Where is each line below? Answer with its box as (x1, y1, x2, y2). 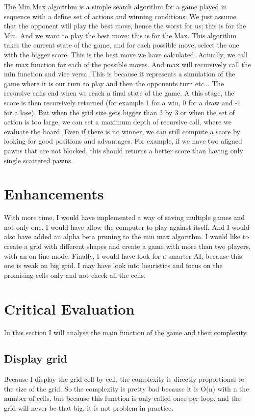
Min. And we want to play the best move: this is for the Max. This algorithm (4, 30, 237, 40)
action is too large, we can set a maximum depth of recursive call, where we (4, 117, 231, 127)
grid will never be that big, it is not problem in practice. (4, 403, 174, 413)
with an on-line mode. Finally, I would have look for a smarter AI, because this (4, 250, 242, 261)
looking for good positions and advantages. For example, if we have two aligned (4, 136, 242, 146)
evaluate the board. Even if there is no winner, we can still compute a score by (4, 126, 240, 136)
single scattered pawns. (4, 155, 73, 165)
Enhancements (4, 184, 104, 204)
